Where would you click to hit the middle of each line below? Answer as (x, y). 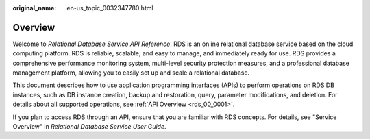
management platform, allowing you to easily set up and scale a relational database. (131, 73)
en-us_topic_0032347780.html (110, 8)
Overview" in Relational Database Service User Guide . (90, 127)
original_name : (35, 8)
